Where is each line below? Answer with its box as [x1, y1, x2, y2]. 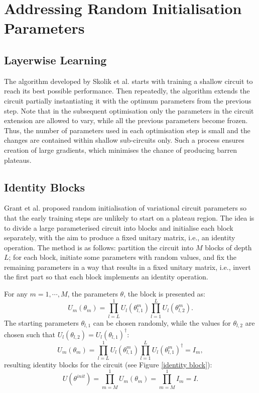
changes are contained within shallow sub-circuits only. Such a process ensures [4, 135, 244, 145]
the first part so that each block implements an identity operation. [4, 271, 208, 282]
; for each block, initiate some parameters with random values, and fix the [9, 252, 236, 262]
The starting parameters [4, 317, 79, 328]
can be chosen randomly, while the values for [93, 317, 231, 328]
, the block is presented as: [123, 288, 205, 299]
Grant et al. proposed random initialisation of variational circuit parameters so [4, 203, 246, 213]
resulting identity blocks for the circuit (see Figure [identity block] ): [4, 359, 212, 369]
